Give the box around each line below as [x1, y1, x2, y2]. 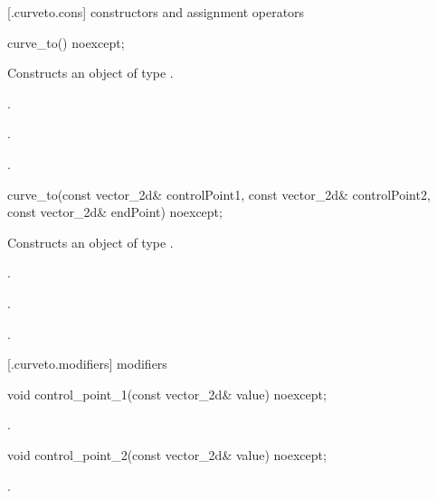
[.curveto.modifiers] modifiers [7, 354, 167, 373]
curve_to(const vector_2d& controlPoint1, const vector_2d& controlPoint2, [7, 184, 431, 203]
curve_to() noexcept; [7, 33, 125, 52]
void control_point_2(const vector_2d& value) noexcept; [7, 445, 327, 464]
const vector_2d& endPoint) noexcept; [7, 202, 223, 221]
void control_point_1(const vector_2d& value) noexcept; [7, 384, 327, 403]
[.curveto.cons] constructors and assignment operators [7, 3, 305, 21]
